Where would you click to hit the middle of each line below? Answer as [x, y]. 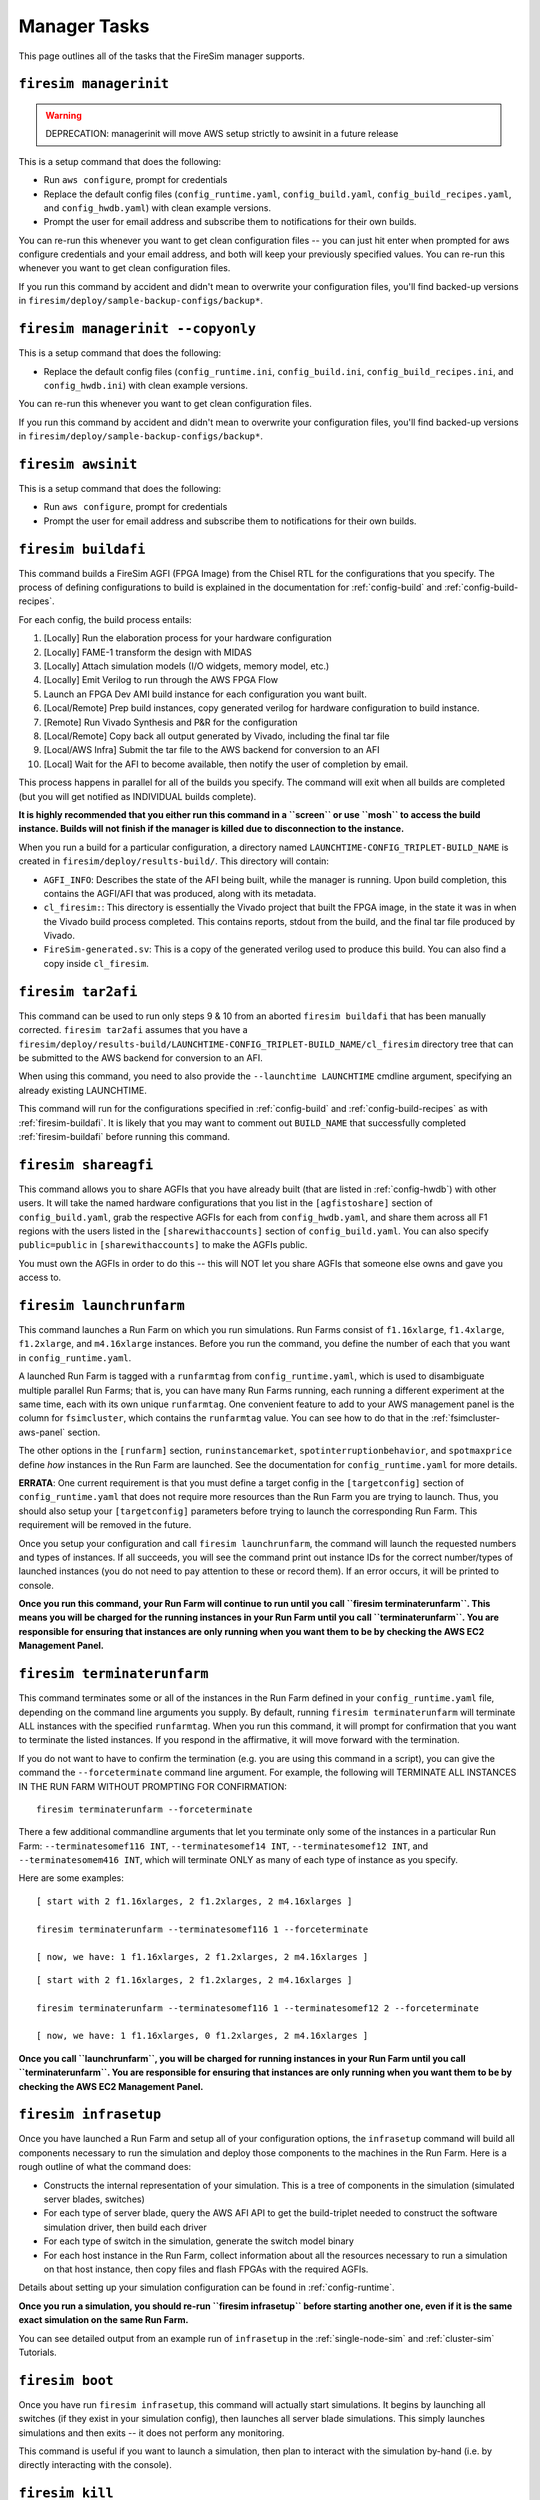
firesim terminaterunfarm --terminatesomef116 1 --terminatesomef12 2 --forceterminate [258, 2008]
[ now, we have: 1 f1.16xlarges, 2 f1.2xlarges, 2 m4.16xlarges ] [202, 1957]
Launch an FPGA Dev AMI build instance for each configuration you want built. [205, 694]
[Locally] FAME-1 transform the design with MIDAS [147, 652]
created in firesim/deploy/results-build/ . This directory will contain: [174, 861]
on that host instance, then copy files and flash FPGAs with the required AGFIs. [206, 2269]
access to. [40, 1277]
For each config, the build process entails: [105, 619]
